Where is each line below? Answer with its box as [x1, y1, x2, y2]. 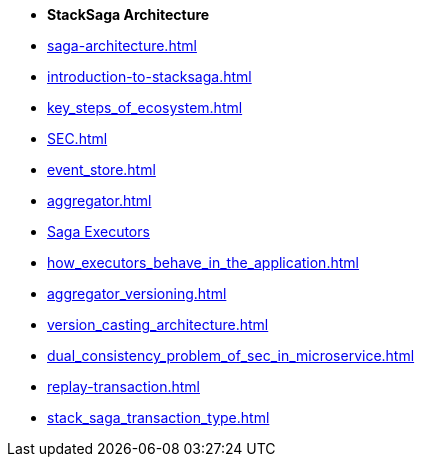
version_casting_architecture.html [47, 316, 269, 333]
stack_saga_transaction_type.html [47, 409, 270, 426]
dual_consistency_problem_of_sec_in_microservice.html [47, 347, 415, 364]
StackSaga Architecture [47, 6, 210, 23]
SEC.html [47, 130, 108, 147]
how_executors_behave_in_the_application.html [47, 254, 359, 271]
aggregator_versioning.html [47, 285, 227, 302]
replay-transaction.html [47, 378, 200, 395]
